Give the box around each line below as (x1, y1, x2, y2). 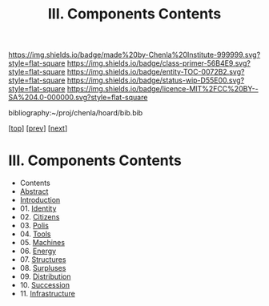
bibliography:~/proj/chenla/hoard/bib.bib (8, 108, 143, 118)
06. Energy (19, 246, 57, 256)
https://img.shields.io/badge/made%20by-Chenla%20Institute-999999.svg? (8, 50, 261, 60)
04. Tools (19, 229, 51, 239)
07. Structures (19, 255, 66, 264)
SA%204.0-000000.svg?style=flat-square (8, 93, 148, 103)
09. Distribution (19, 272, 71, 281)
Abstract (19, 187, 49, 196)
